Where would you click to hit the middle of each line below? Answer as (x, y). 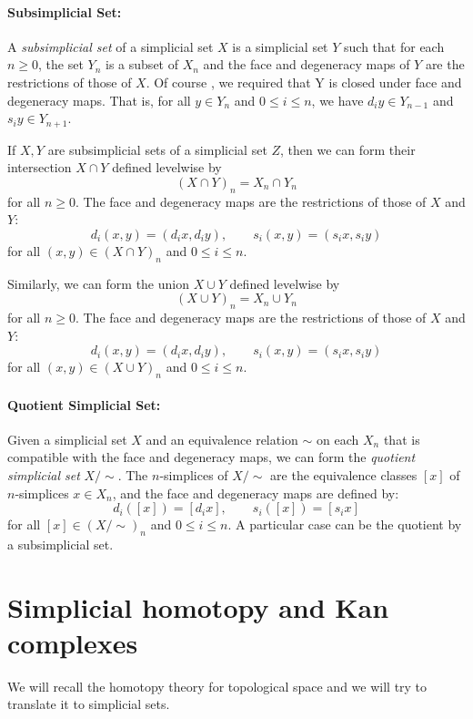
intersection (40, 167)
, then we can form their (348, 149)
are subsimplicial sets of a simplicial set (157, 149)
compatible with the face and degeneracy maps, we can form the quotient (211, 457)
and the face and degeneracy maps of (307, 64)
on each (338, 439)
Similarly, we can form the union (98, 283)
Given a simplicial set (67, 439)
